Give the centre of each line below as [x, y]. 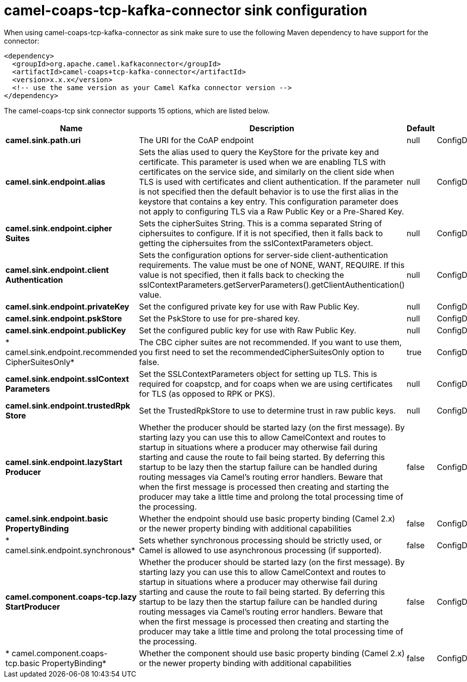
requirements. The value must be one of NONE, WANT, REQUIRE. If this [272, 265]
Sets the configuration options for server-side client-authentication [263, 255]
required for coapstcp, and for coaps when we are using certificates [266, 384]
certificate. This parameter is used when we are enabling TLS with [262, 162]
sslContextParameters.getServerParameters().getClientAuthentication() [272, 285]
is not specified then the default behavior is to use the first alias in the [269, 191]
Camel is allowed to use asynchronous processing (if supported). [260, 550]
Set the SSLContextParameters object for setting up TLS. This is [258, 374]
